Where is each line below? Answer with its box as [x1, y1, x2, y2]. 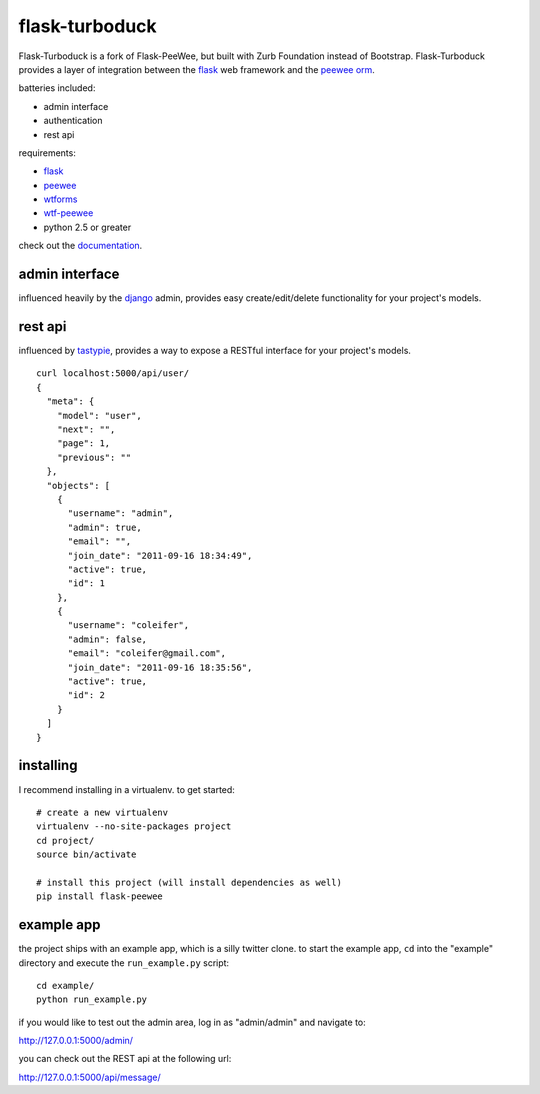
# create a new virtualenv [36, 806, 169, 818]
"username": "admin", [67, 508, 174, 519]
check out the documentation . [18, 240, 143, 252]
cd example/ [36, 980, 95, 991]
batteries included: [18, 82, 96, 94]
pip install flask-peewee [36, 891, 164, 902]
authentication [43, 115, 104, 127]
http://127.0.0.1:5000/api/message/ [18, 1071, 161, 1083]
